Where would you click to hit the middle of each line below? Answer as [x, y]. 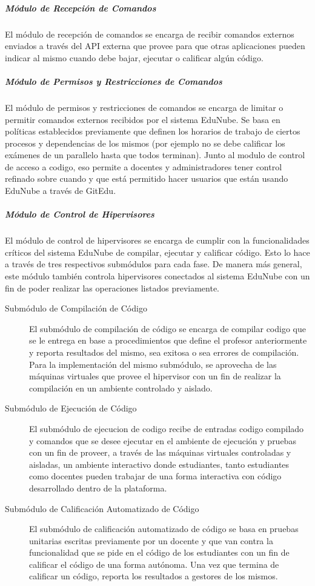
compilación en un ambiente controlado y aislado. [121, 388]
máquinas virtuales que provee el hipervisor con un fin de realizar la [155, 376]
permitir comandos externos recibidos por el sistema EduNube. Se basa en [143, 119]
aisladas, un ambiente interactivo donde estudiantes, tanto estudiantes [159, 464]
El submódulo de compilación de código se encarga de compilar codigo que [167, 328]
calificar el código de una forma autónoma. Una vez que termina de [154, 564]
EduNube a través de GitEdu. [61, 191]
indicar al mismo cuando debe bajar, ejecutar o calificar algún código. [134, 57]
